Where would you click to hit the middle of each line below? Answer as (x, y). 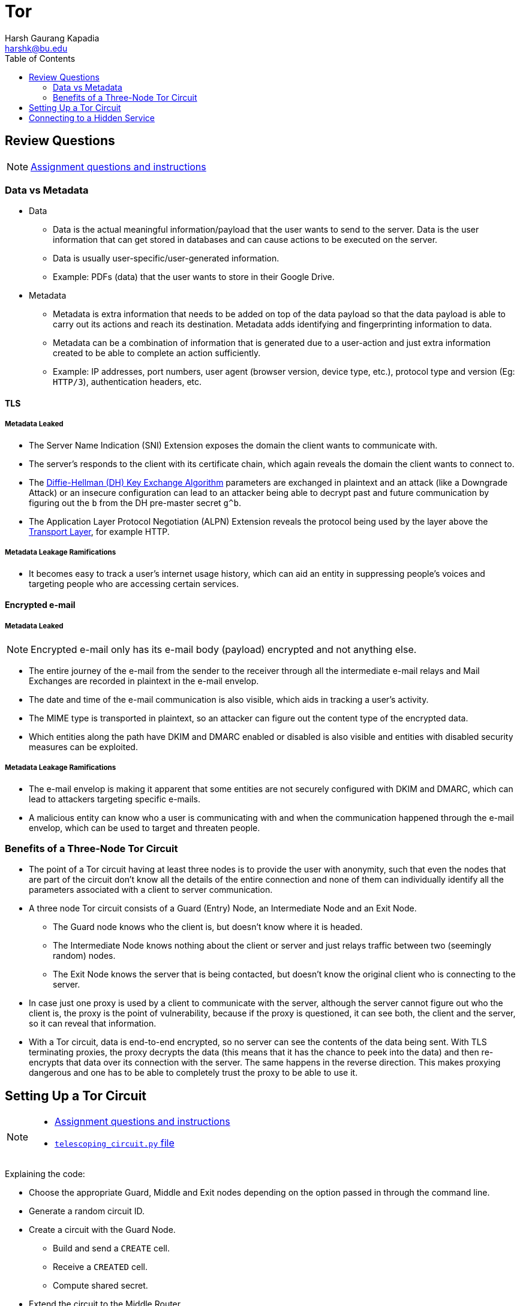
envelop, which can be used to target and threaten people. (145, 827)
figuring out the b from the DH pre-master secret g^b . (135, 502)
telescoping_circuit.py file (115, 1143)
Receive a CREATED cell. (100, 1267)
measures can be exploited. (83, 747)
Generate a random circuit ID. (87, 1211)
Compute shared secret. (100, 1286)
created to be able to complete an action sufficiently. (157, 353)
